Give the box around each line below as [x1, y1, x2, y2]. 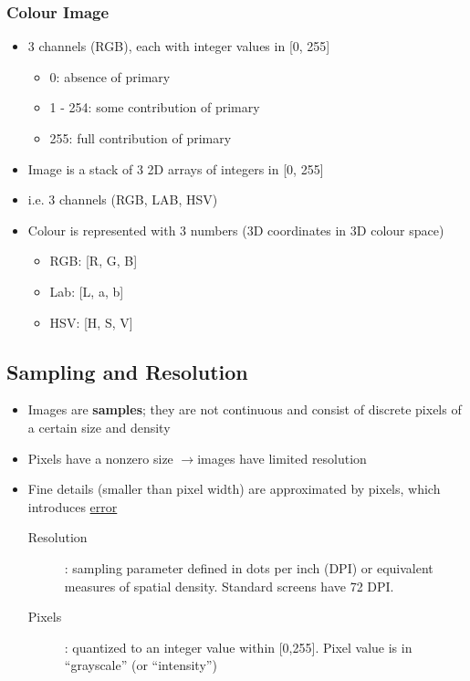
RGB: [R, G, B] [49, 251, 138, 270]
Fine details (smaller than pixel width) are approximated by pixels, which [27, 479, 441, 498]
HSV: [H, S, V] [49, 312, 133, 331]
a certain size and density [27, 417, 171, 436]
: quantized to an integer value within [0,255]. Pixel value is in [64, 637, 413, 656]
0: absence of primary [49, 67, 171, 86]
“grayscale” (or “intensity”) [64, 655, 217, 675]
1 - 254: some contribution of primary [49, 98, 260, 117]
